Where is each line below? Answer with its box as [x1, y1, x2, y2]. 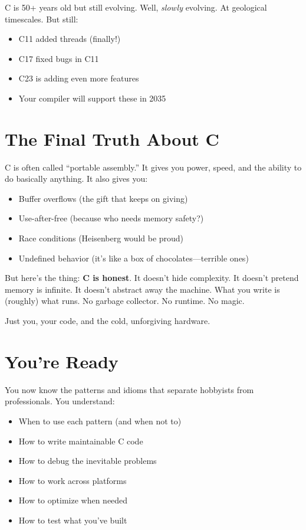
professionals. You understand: [5, 395, 115, 407]
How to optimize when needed [18, 494, 128, 506]
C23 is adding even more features [18, 72, 139, 84]
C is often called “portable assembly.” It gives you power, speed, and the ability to [5, 161, 302, 173]
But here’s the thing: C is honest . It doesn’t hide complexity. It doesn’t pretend [5, 271, 299, 284]
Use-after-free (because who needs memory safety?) [18, 212, 204, 224]
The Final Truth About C [5, 126, 219, 151]
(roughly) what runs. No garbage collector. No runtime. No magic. [5, 295, 245, 307]
